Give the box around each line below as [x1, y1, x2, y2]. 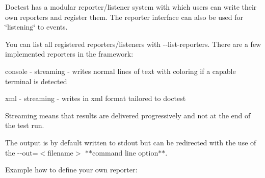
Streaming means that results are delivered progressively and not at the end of [5, 110, 251, 120]
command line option [92, 147, 158, 158]
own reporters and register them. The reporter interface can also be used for [5, 11, 243, 22]
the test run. [5, 120, 44, 131]
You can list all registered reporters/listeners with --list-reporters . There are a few [5, 38, 261, 49]
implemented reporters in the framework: [5, 48, 134, 59]
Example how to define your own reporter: [5, 164, 138, 175]
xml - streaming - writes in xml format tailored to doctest [5, 93, 186, 104]
